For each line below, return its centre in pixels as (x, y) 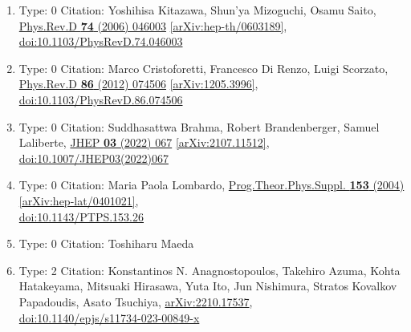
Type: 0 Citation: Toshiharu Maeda (106, 243)
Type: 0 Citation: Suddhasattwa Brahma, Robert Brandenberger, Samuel (199, 126)
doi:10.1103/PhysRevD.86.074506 (101, 99)
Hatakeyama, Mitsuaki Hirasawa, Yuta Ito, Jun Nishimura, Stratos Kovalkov (208, 286)
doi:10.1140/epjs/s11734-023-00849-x (109, 317)
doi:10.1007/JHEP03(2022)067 (94, 158)
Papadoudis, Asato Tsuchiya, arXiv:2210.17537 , (136, 301)
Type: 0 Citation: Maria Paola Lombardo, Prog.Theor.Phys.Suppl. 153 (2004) (212, 185)
